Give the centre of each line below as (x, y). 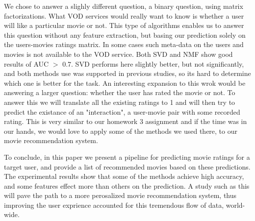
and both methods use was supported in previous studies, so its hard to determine (127, 73)
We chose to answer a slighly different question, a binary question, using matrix (124, 6)
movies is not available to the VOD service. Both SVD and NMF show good (118, 54)
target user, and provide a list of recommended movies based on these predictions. (127, 166)
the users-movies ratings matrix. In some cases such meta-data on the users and (124, 44)
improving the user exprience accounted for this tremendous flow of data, (114, 205)
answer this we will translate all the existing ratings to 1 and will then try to (120, 102)
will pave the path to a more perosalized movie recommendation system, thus (120, 195)
